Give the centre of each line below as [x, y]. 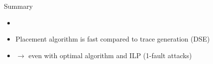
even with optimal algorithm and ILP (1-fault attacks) [110, 55]
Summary [18, 6]
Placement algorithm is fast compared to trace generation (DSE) [113, 39]
